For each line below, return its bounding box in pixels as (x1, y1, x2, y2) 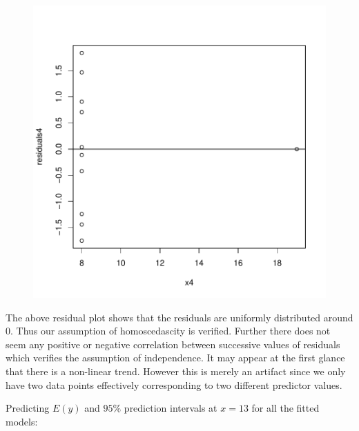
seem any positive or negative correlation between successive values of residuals (6, 337, 340, 351)
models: (6, 414, 38, 428)
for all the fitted (251, 401, 320, 415)
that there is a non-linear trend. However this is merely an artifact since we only (6, 363, 346, 378)
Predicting (6, 401, 50, 415)
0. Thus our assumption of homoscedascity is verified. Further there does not (6, 323, 331, 338)
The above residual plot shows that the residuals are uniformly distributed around (6, 310, 353, 324)
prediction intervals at (124, 401, 217, 415)
